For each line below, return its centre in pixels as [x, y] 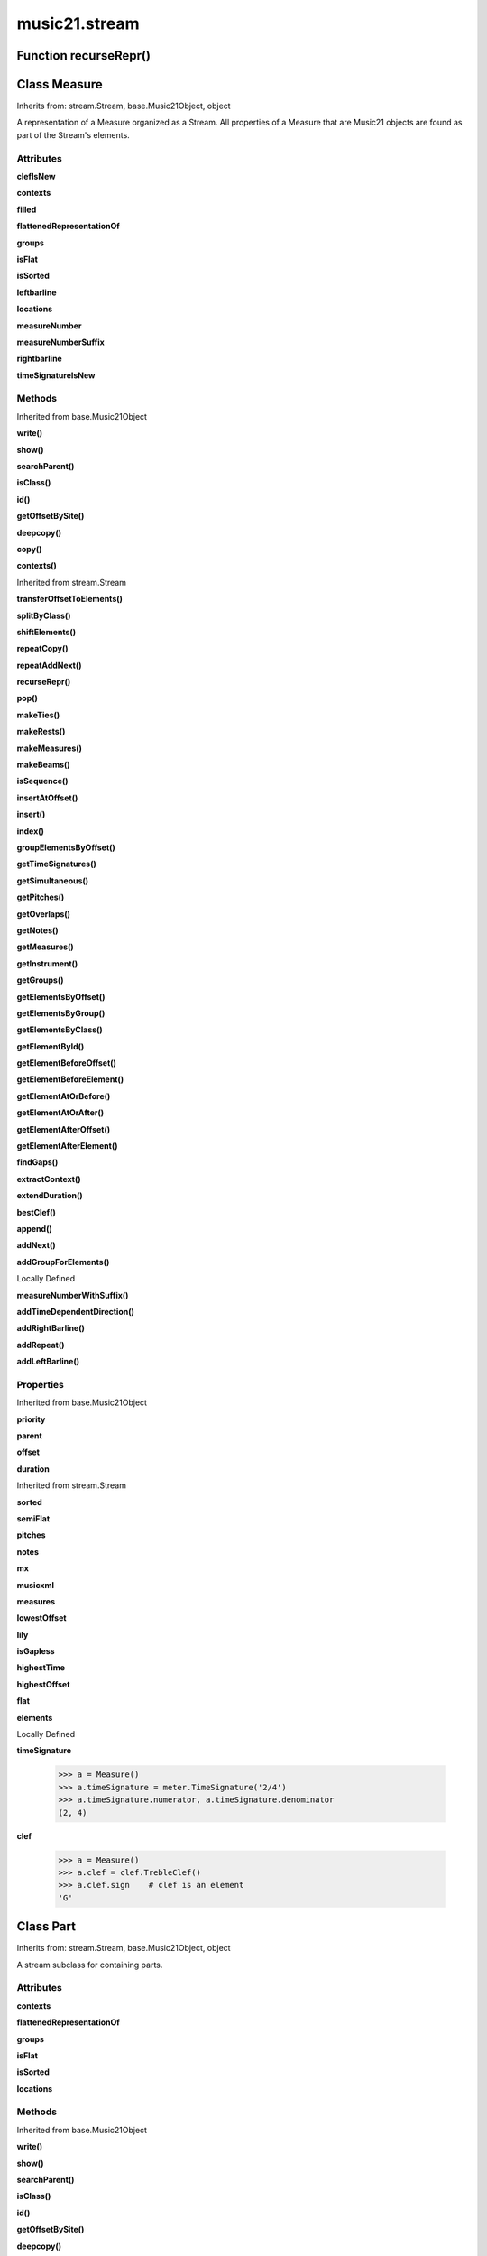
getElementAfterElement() [67, 1146]
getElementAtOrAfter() [60, 1113]
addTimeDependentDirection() [76, 1311]
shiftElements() [46, 632]
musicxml [35, 1585]
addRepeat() [41, 1345]
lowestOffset [41, 1618]
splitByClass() [44, 615]
